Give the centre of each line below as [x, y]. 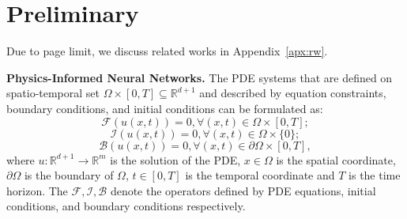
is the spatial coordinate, [336, 159]
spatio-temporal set [53, 93]
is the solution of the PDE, [175, 159]
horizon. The [37, 190]
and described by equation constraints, [293, 93]
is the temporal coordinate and [260, 175]
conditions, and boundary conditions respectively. [126, 206]
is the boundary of [69, 175]
